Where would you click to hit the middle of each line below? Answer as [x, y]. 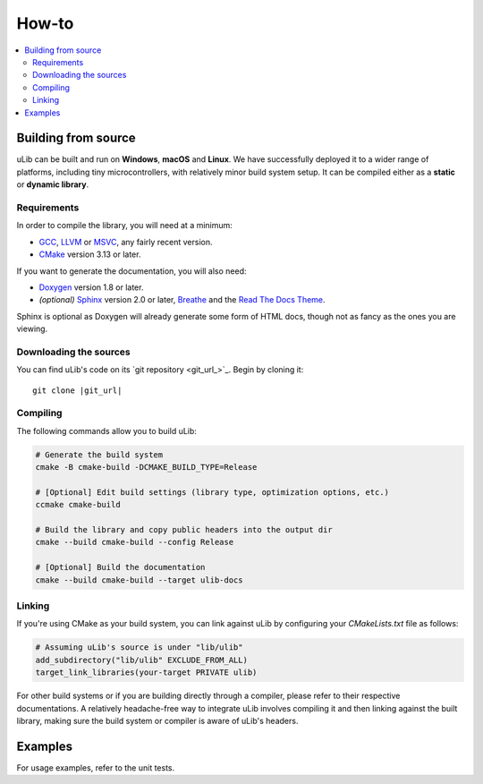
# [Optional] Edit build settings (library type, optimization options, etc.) [212, 492]
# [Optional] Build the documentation [120, 567]
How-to [45, 23]
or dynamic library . [53, 184]
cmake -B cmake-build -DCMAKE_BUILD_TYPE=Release [146, 467]
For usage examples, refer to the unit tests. [96, 767]
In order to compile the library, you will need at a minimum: [124, 226]
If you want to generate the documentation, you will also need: [131, 271]
